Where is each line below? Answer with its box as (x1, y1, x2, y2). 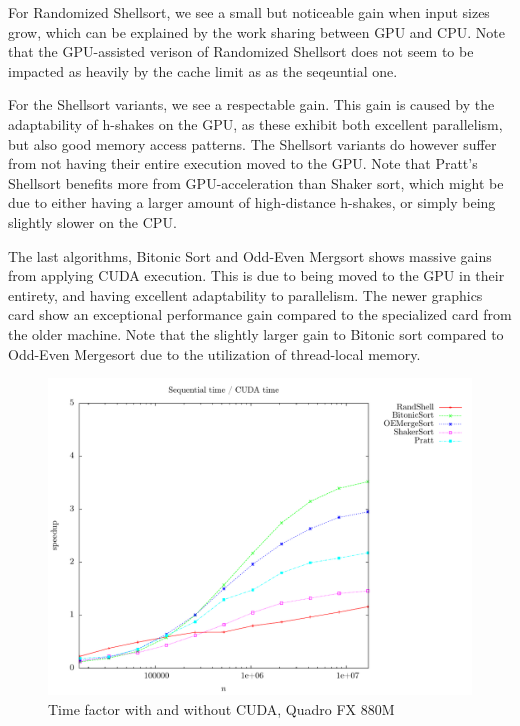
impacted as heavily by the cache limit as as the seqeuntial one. (8, 60, 398, 81)
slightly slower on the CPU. (8, 211, 177, 232)
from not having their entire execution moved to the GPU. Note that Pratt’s (8, 153, 478, 174)
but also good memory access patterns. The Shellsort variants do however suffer (8, 133, 497, 154)
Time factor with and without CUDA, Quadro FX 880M (48, 698, 395, 719)
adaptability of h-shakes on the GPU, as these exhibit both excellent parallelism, (8, 113, 503, 134)
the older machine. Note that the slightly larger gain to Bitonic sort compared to (8, 323, 504, 344)
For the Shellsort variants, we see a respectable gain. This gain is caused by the (8, 94, 495, 115)
